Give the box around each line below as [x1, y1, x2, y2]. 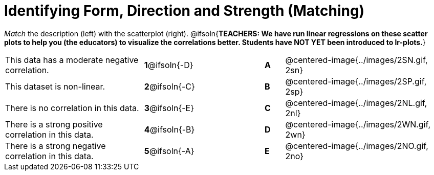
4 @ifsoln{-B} [144, 124, 195, 135]
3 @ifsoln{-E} [144, 102, 194, 113]
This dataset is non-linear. [5, 81, 105, 92]
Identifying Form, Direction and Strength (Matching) [4, 2, 365, 19]
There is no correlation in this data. [5, 102, 139, 113]
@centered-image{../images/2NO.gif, [285, 140, 428, 151]
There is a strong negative [5, 140, 106, 151]
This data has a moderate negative [5, 54, 139, 65]
